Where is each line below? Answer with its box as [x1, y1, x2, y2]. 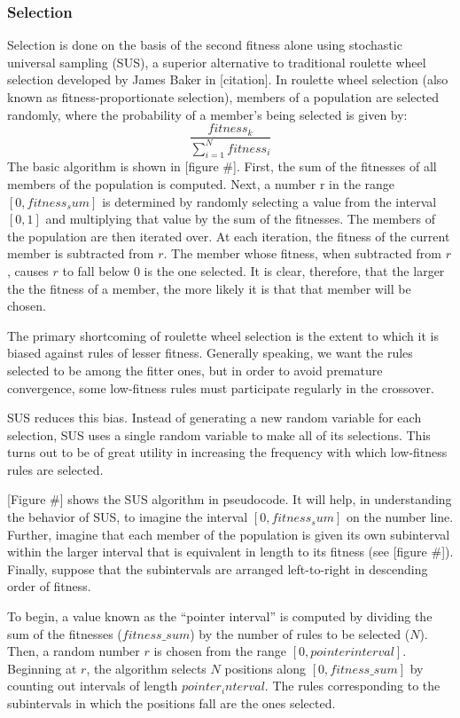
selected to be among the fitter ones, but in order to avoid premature [7, 360, 383, 379]
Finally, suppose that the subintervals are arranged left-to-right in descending [7, 559, 428, 578]
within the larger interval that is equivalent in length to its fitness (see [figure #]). [7, 542, 454, 561]
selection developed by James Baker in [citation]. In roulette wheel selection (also [7, 70, 448, 89]
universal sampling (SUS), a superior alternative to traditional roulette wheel [7, 52, 426, 71]
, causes [7, 261, 49, 280]
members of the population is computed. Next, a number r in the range [7, 174, 395, 193]
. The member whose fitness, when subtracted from [163, 244, 441, 263]
